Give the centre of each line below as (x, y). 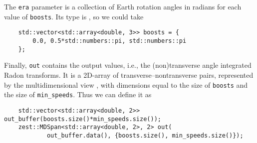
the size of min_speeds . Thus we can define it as (78, 94)
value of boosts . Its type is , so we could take (74, 16)
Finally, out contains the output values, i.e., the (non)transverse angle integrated (128, 65)
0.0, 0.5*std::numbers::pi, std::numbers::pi (110, 41)
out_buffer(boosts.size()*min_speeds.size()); (83, 119)
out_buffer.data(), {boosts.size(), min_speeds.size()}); (145, 135)
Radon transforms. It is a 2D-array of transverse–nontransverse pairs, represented (129, 74)
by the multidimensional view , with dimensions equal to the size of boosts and (126, 84)
